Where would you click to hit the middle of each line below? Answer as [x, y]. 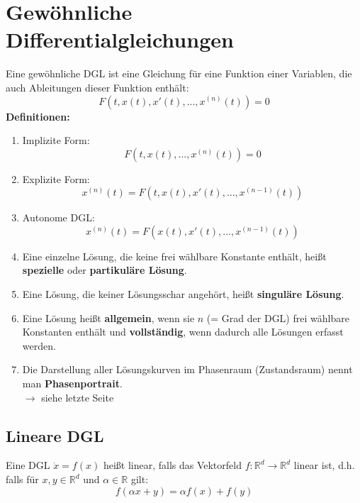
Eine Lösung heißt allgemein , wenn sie [108, 317]
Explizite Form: [56, 178]
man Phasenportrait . [72, 383]
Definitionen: [38, 116]
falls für [22, 479]
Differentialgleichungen [120, 39]
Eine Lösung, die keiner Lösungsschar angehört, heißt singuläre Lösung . [183, 294]
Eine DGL [28, 465]
